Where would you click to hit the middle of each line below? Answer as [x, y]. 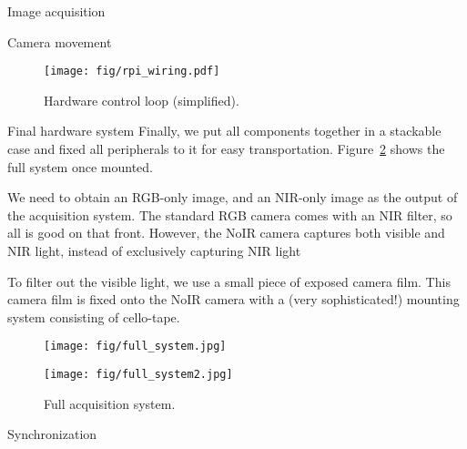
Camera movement [60, 41]
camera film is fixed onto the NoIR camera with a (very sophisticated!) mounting [233, 299]
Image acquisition [56, 11]
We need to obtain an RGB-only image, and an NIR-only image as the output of [233, 197]
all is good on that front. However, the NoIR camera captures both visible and [226, 233]
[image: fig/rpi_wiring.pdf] [132, 71]
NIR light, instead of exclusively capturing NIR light [154, 250]
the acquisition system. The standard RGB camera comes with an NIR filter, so [230, 214]
